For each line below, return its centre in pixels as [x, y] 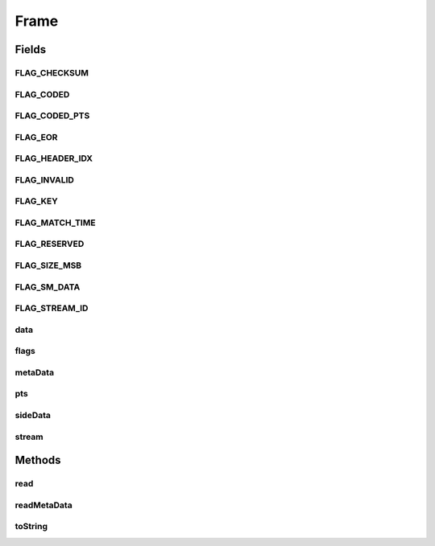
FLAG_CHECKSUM [52, 72]
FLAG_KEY [36, 201]
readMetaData [43, 505]
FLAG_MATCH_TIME [55, 223]
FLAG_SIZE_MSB [48, 265]
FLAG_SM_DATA [48, 287]
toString [31, 527]
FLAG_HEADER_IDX [54, 158]
